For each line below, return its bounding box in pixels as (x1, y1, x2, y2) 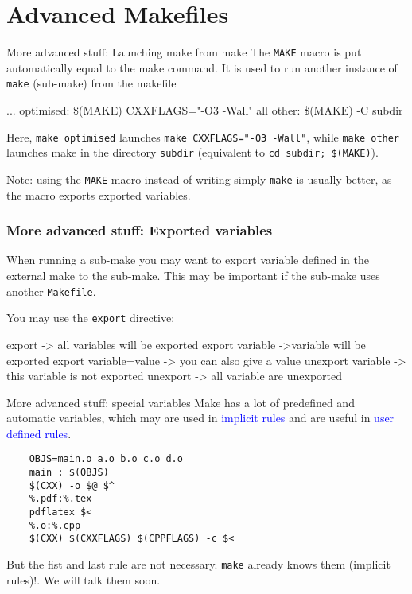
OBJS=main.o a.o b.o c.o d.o (29, 453, 183, 465)
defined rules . (6, 425, 72, 441)
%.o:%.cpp (29, 519, 81, 531)
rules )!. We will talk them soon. (6, 571, 161, 588)
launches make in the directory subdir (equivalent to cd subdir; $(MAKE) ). (6, 144, 379, 161)
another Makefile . (6, 282, 96, 299)
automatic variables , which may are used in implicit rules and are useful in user (6, 410, 395, 426)
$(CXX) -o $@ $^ (29, 479, 115, 491)
